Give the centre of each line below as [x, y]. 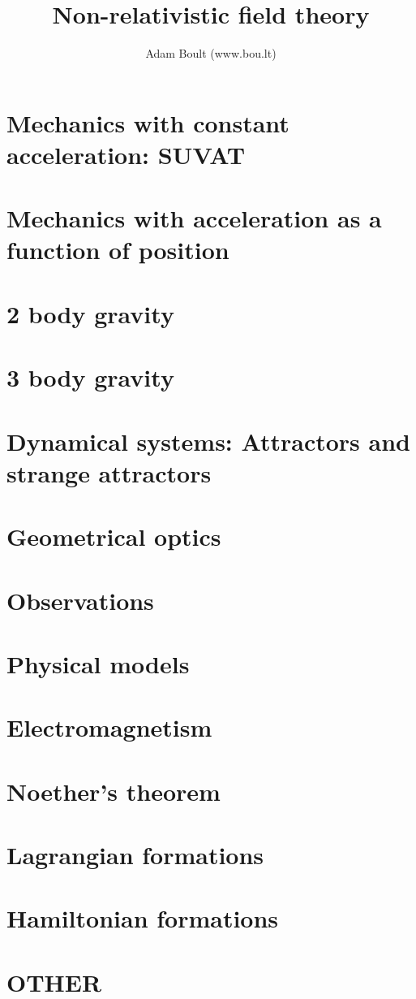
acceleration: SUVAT [126, 154]
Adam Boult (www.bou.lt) [211, 53]
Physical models [98, 663]
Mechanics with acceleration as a [194, 218]
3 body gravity [90, 377]
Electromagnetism [109, 727]
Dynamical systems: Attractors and [208, 441]
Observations [80, 600]
